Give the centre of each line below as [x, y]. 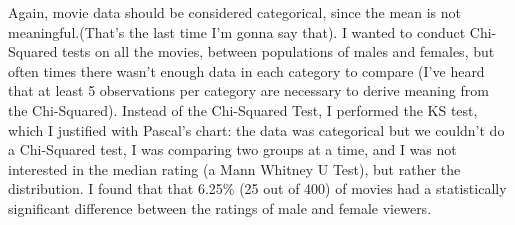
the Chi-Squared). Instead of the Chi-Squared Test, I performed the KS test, [243, 109]
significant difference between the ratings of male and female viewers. [220, 207]
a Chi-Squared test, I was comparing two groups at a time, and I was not [232, 149]
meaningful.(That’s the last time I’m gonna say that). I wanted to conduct [237, 31]
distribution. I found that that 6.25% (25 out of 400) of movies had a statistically [257, 188]
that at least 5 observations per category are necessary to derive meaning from [248, 90]
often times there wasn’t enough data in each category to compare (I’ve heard [246, 70]
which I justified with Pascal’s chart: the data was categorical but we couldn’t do [256, 129]
